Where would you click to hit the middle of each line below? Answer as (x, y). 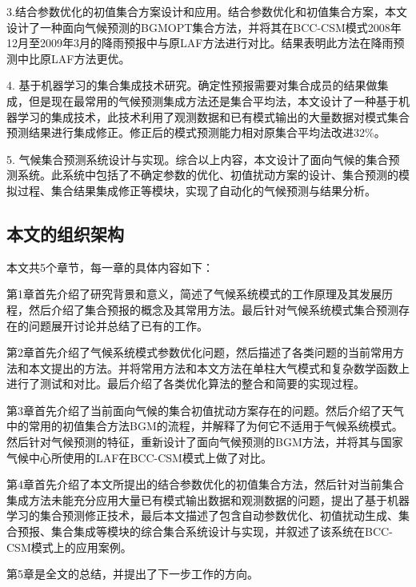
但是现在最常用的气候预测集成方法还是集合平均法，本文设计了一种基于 (213, 100)
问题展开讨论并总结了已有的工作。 (118, 325)
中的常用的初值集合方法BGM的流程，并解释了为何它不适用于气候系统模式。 (205, 426)
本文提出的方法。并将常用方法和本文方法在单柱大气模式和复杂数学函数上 (219, 367)
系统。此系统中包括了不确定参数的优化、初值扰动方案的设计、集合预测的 (208, 175)
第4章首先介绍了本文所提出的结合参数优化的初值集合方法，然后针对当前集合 (205, 484)
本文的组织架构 (65, 233)
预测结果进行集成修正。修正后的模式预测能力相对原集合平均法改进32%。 (196, 132)
